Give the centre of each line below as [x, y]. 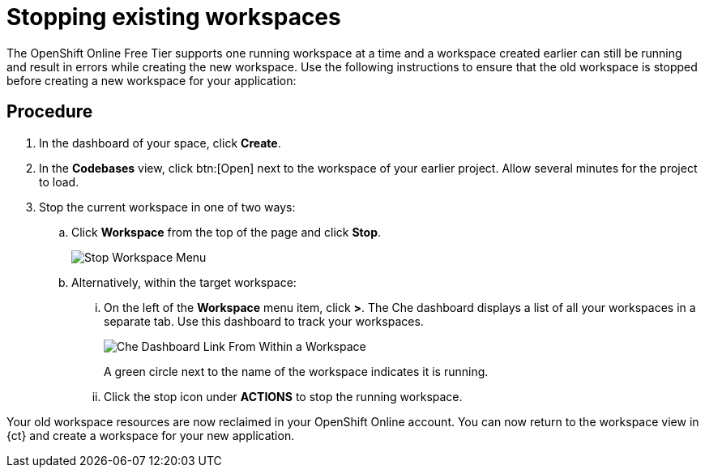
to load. [59, 181]
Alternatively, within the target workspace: [184, 282]
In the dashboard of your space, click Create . [160, 143]
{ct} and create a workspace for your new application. [151, 435]
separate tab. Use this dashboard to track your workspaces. [264, 321]
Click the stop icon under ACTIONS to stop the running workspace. [283, 396]
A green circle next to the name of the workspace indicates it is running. [296, 371]
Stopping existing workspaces [174, 17]
